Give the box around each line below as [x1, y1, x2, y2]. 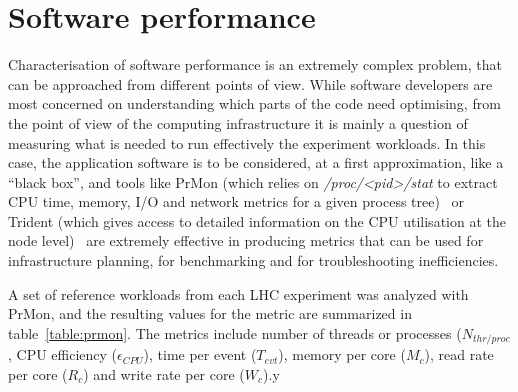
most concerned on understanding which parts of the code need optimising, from [8, 93, 501, 114]
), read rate [424, 344, 494, 365]
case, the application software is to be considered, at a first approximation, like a [8, 152, 504, 173]
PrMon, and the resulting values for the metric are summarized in [8, 303, 412, 324]
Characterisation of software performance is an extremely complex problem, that [8, 54, 502, 75]
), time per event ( [143, 344, 257, 365]
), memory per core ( [278, 344, 406, 365]
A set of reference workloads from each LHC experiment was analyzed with [8, 283, 469, 304]
